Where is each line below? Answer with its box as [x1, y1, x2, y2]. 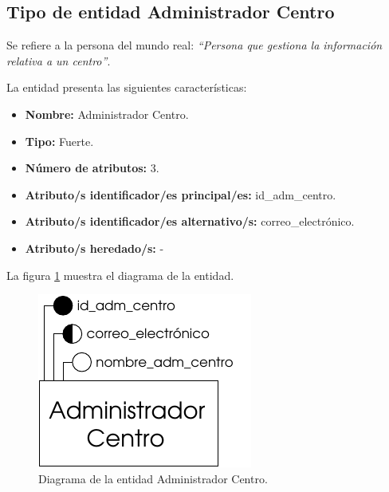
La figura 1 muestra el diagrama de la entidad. [6, 266, 234, 283]
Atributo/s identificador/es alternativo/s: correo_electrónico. [25, 213, 355, 230]
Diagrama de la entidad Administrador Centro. [38, 470, 268, 486]
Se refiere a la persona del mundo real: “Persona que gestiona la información [6, 37, 383, 53]
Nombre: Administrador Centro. [25, 105, 189, 122]
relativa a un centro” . [6, 52, 111, 69]
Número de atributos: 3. [25, 159, 159, 176]
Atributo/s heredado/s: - [25, 239, 164, 256]
